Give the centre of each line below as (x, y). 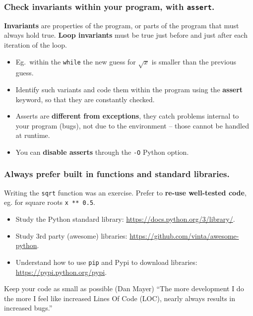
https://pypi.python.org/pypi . (61, 272)
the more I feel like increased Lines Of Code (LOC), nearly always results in (120, 298)
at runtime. (33, 135)
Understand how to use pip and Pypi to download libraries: (106, 262)
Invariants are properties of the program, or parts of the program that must (122, 25)
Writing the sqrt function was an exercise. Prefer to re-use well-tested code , (125, 192)
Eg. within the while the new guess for (76, 61)
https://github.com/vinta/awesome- (184, 235)
